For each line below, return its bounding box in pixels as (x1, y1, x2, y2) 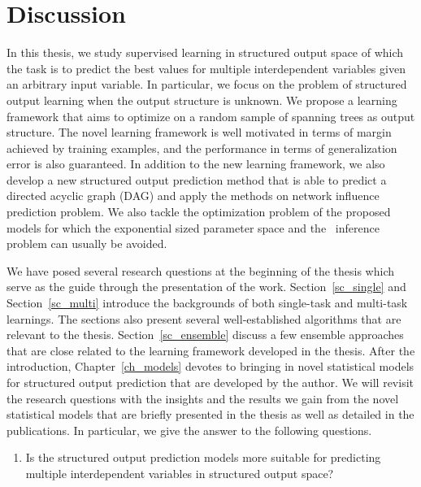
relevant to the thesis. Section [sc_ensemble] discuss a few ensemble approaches (7, 326, 404, 343)
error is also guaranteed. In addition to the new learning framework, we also (7, 155, 385, 172)
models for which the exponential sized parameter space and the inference (7, 219, 380, 236)
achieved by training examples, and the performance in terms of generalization (7, 139, 397, 156)
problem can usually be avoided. (7, 235, 167, 252)
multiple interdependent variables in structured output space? (25, 464, 334, 481)
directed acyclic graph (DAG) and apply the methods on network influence (7, 187, 380, 204)
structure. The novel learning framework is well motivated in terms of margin (7, 124, 392, 141)
